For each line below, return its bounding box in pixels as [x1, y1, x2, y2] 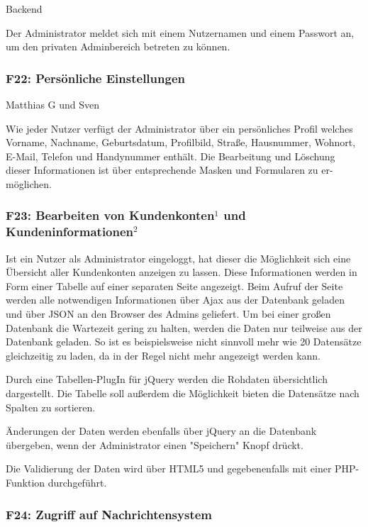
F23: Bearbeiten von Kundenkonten [6, 206, 215, 224]
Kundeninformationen [6, 223, 134, 240]
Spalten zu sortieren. [6, 399, 96, 414]
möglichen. [6, 176, 52, 191]
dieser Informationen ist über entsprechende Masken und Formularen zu [6, 162, 318, 177]
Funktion [6, 475, 45, 490]
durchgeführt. [48, 475, 107, 490]
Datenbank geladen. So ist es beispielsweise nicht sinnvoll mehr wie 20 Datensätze [6, 334, 362, 349]
